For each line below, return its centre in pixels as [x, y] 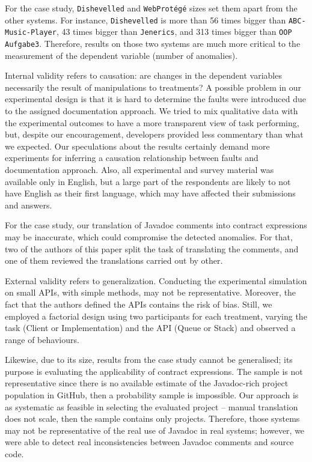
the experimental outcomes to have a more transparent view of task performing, [152, 122]
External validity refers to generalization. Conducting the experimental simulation [156, 280]
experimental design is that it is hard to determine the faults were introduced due [156, 99]
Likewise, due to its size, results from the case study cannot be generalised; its [149, 360]
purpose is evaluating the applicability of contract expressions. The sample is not [154, 371]
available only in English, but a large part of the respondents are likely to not [148, 181]
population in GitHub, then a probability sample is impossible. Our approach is [152, 395]
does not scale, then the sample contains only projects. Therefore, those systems [152, 418]
